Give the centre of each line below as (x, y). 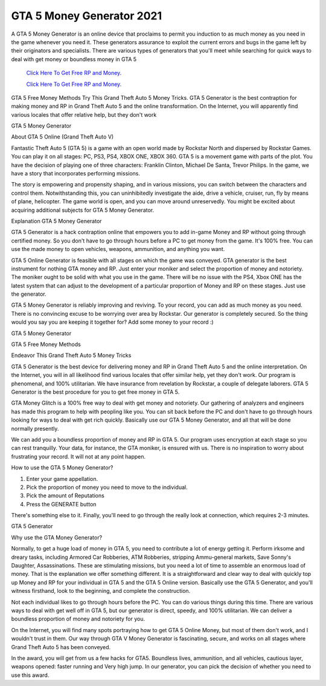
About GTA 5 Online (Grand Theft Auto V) (62, 137)
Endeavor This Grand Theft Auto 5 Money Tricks (71, 355)
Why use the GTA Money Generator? (57, 537)
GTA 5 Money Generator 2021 (87, 16)
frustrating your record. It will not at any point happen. (78, 456)
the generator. (29, 294)
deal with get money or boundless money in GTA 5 (74, 59)
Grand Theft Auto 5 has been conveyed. (61, 647)
